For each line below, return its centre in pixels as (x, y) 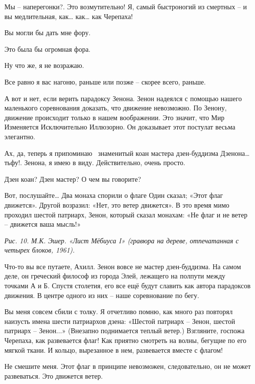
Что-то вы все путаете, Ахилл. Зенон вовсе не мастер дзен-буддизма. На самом (123, 266)
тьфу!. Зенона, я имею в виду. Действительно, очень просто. (95, 162)
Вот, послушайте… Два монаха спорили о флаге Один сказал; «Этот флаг (114, 195)
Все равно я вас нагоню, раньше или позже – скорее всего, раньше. (105, 81)
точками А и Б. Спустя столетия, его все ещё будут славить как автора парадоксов (127, 286)
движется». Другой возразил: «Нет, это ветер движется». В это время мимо (117, 204)
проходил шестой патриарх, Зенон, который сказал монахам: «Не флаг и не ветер (126, 214)
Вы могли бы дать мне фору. (47, 32)
